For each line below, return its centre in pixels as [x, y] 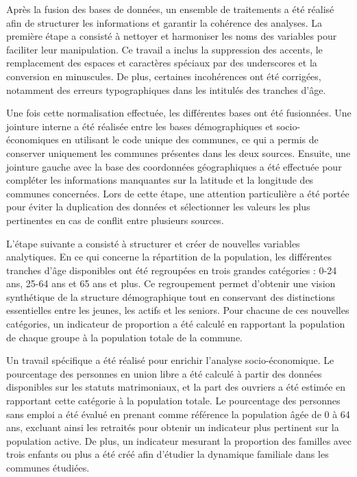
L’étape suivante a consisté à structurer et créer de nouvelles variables [153, 243]
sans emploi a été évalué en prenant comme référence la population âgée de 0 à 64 [178, 414]
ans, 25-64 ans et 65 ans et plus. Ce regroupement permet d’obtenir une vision [171, 283]
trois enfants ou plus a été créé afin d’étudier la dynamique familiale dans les [168, 454]
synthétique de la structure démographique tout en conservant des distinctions [171, 296]
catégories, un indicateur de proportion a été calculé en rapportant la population [176, 324]
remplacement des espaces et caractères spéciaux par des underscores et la [162, 63]
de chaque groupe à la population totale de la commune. [124, 337]
